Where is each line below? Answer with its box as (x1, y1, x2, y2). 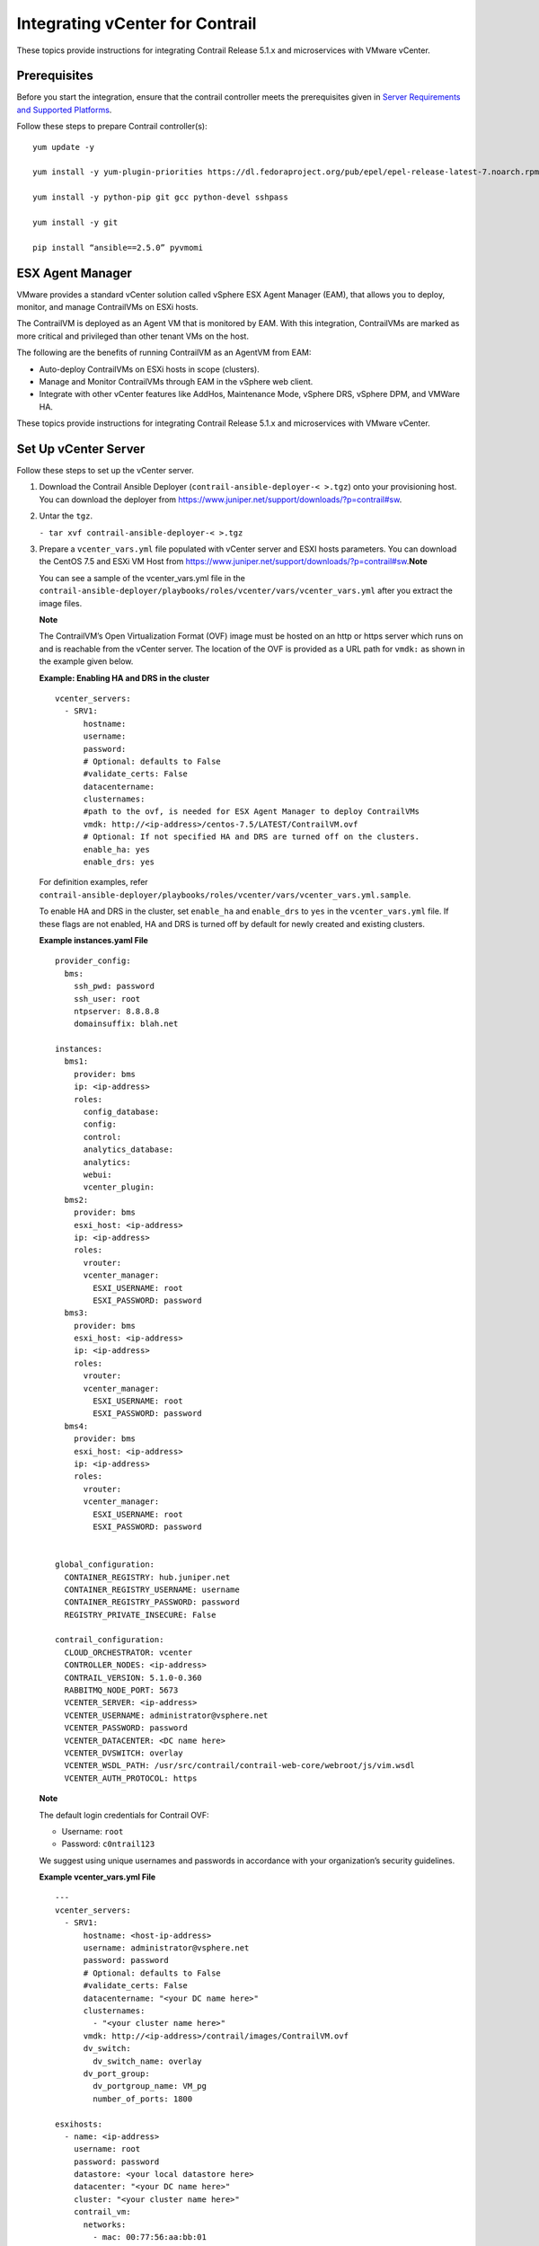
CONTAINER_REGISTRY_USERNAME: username (64, 1584, 240, 1595)
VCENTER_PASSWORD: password (64, 1723, 189, 1733)
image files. (39, 597, 83, 608)
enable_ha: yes (83, 844, 150, 854)
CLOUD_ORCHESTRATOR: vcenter (64, 1647, 193, 1658)
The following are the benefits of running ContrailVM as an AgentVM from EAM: (16, 347, 312, 358)
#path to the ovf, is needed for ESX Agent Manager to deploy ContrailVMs (83, 807, 420, 817)
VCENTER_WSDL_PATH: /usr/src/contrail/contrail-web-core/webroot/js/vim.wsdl (64, 1761, 415, 1771)
